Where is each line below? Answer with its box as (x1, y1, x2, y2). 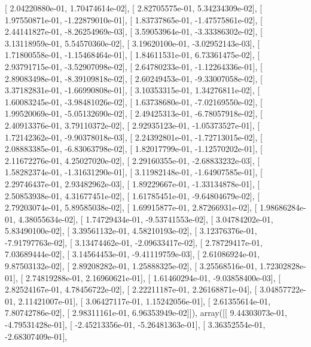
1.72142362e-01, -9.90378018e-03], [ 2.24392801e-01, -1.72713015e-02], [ (5, 130, 263, 143)
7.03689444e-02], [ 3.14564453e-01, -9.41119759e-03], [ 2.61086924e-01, (5, 248, 260, 260)
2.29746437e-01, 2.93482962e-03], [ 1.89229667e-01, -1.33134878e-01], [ (5, 177, 260, 190)
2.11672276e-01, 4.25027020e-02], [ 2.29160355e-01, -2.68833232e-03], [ (5, 154, 260, 166)
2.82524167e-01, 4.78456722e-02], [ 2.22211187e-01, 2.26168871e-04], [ (5, 283, 257, 296)
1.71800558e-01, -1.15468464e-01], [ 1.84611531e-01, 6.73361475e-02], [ (5, 48, 260, 61)
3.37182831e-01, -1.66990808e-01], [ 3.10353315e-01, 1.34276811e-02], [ (5, 84, 260, 96)
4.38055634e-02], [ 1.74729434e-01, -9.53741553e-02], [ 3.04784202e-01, (18, 212, 273, 225)
